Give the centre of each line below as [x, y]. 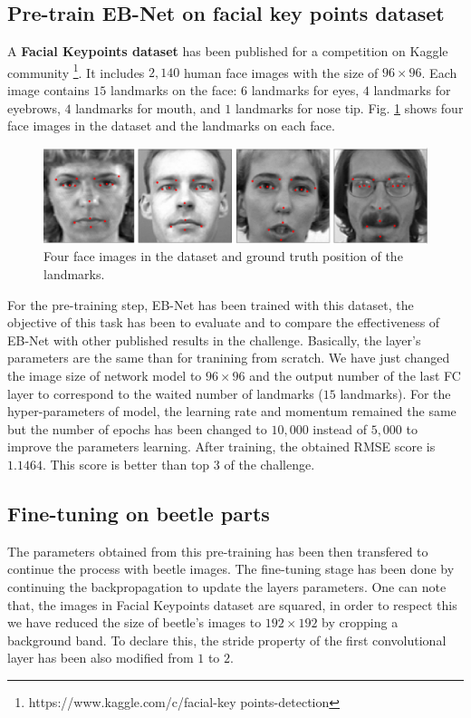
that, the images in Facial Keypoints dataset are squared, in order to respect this [232, 604]
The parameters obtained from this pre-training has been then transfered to [218, 551]
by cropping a [360, 622]
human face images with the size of [281, 72]
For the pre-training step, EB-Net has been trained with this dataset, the [211, 304]
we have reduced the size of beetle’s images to [135, 622]
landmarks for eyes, [305, 90]
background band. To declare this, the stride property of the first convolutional [227, 640]
